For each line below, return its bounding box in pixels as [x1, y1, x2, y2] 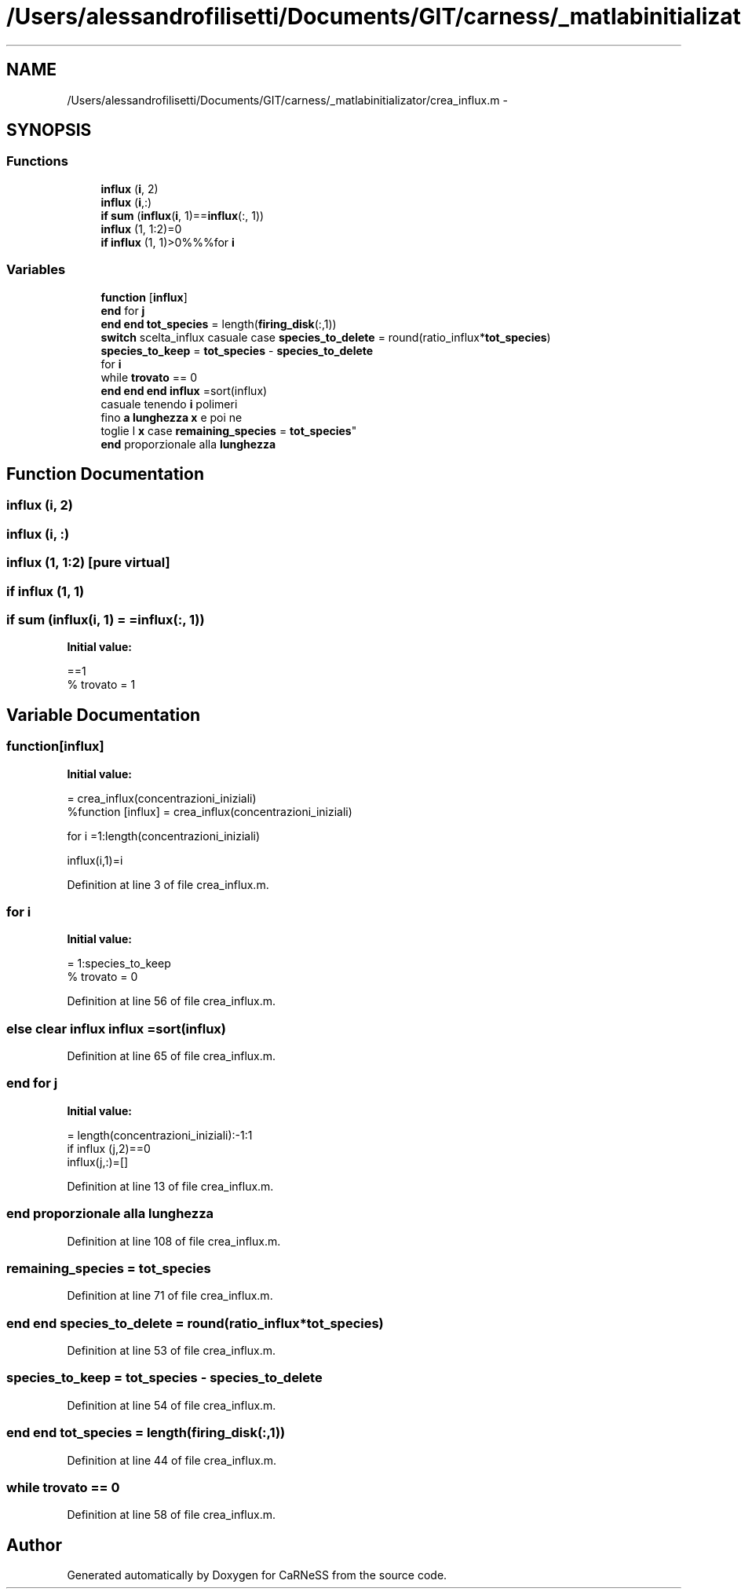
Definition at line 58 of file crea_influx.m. [67, 1508, 276, 1522]
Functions [6, 153, 68, 170]
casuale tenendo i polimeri [100, 397, 238, 411]
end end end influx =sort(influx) [100, 383, 268, 397]
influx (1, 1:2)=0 [100, 221, 182, 236]
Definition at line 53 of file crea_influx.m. [67, 1344, 276, 1357]
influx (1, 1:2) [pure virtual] [6, 554, 170, 571]
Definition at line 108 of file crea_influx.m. [67, 1234, 281, 1248]
